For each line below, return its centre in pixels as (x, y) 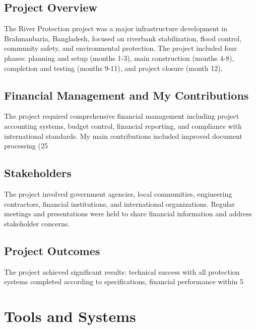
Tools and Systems (70, 316)
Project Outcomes (52, 250)
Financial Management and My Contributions (126, 95)
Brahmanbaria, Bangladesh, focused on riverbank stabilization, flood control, (123, 38)
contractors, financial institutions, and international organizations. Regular (120, 203)
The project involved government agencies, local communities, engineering (118, 193)
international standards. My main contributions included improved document (123, 136)
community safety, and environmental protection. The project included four (120, 48)
